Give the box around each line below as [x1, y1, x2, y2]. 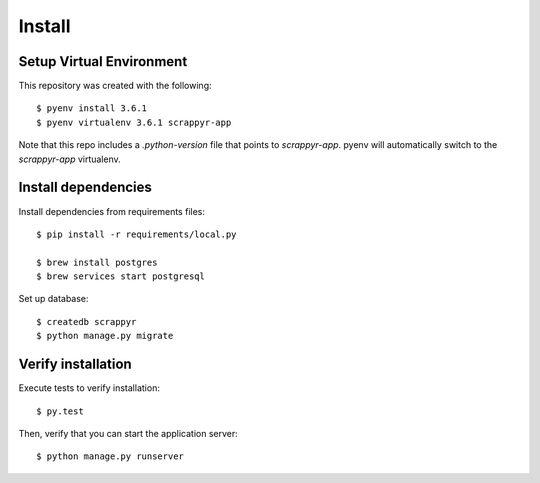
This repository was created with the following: [18, 80, 212, 92]
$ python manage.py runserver [36, 451, 185, 462]
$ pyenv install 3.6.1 [36, 103, 148, 114]
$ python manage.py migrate [36, 330, 174, 342]
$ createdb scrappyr [36, 316, 137, 327]
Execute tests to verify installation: [18, 382, 160, 394]
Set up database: [18, 293, 89, 305]
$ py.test [36, 405, 84, 417]
